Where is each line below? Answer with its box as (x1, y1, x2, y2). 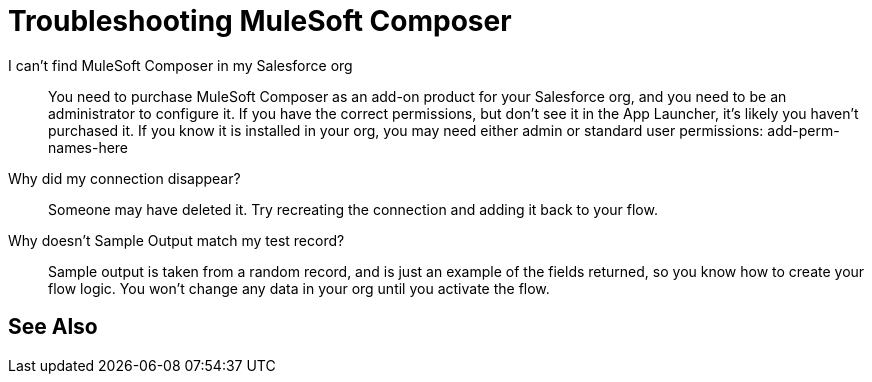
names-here (48, 138, 129, 156)
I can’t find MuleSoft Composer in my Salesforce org (8, 56, 353, 74)
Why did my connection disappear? (8, 169, 241, 187)
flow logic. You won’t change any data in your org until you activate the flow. (48, 279, 550, 297)
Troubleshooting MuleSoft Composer (8, 4, 512, 38)
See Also (8, 314, 98, 340)
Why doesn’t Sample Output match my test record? (8, 231, 345, 249)
